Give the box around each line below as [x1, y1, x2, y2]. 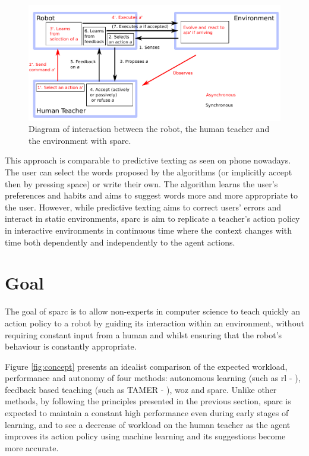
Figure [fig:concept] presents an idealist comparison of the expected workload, [5, 360, 288, 372]
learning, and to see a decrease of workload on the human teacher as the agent [5, 418, 291, 430]
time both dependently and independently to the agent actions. [5, 235, 235, 248]
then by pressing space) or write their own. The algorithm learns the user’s [5, 177, 278, 190]
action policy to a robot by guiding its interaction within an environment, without [5, 316, 304, 329]
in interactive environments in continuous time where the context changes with [5, 224, 292, 237]
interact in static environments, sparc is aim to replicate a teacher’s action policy [5, 212, 300, 225]
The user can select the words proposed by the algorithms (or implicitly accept [5, 166, 292, 178]
